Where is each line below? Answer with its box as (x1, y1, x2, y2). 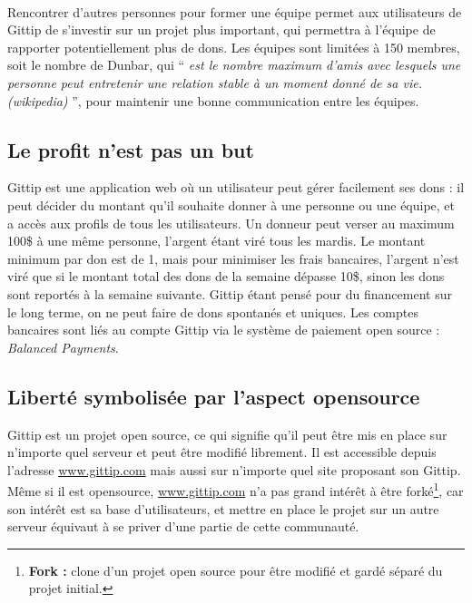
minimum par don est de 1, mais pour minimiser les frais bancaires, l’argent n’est (7, 248, 459, 267)
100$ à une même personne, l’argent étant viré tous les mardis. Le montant (7, 231, 426, 250)
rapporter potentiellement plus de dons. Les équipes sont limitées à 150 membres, (7, 37, 460, 56)
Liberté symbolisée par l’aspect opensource (7, 382, 420, 410)
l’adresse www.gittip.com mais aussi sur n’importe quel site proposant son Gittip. (7, 460, 461, 479)
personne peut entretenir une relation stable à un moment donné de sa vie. (7, 73, 422, 92)
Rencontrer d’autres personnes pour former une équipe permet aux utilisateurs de (7, 2, 462, 21)
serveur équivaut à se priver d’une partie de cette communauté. (7, 517, 359, 536)
